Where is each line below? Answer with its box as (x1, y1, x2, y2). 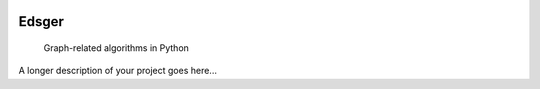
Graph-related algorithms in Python (43, 42, 190, 54)
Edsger (18, 13, 65, 30)
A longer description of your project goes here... (18, 65, 217, 77)
